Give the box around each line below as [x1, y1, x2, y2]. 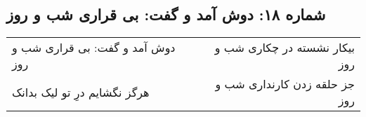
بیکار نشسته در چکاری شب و [214, 39, 355, 56]
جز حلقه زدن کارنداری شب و [215, 76, 355, 92]
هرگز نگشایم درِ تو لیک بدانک [12, 83, 150, 100]
